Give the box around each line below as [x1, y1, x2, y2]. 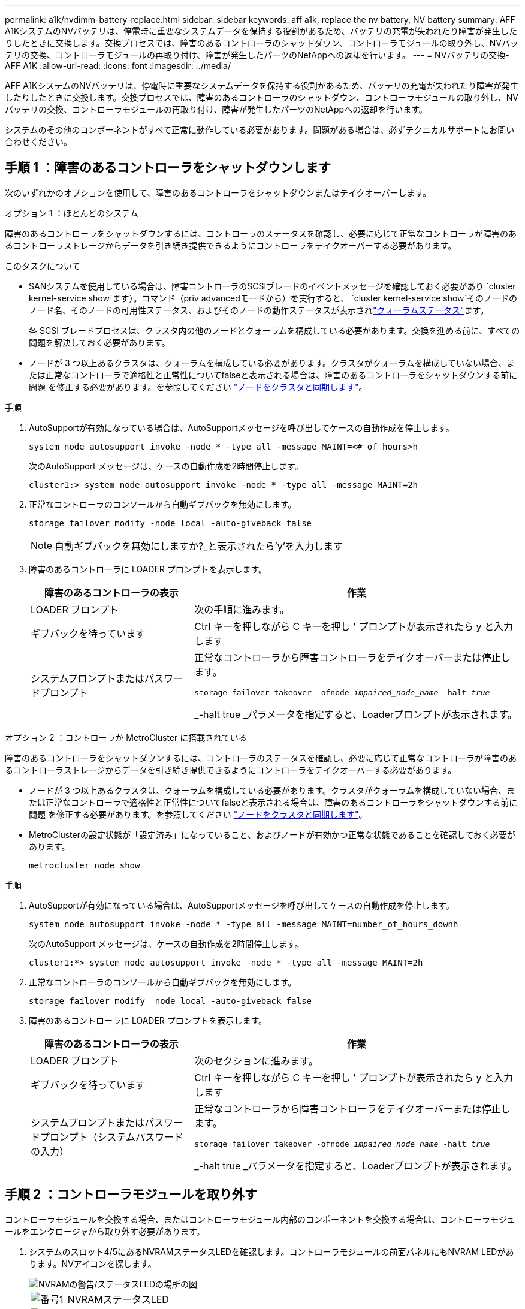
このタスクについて [5, 260, 80, 271]
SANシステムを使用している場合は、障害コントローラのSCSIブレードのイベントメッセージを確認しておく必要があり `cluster [29, 280, 516, 291]
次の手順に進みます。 [194, 603, 289, 616]
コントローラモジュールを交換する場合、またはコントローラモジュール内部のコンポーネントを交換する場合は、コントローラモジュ [5, 1214, 515, 1224]
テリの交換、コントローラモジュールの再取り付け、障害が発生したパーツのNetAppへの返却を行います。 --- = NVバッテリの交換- [5, 50, 509, 60]
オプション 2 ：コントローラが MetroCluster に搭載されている [5, 732, 247, 743]
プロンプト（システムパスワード [40, 1131, 184, 1144]
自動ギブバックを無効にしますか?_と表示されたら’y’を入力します [55, 539, 343, 552]
